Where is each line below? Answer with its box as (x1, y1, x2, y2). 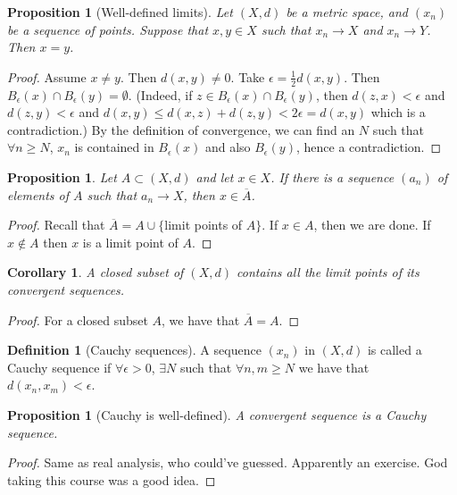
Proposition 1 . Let (7, 167, 117, 186)
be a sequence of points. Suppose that (7, 20, 209, 38)
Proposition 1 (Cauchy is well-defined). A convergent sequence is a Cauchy (7, 405, 427, 424)
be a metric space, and (286, 3, 408, 21)
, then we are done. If (313, 215, 431, 234)
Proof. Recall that (7, 215, 105, 234)
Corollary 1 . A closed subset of (7, 263, 184, 281)
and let (195, 167, 234, 186)
